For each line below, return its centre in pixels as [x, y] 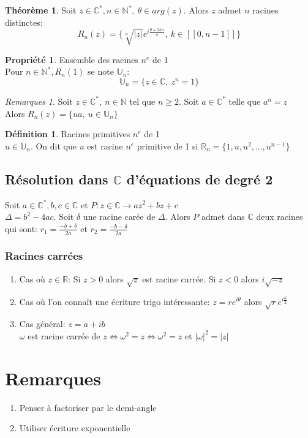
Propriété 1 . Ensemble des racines [72, 59]
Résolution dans [57, 179]
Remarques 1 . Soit [39, 101]
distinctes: [24, 22]
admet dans [223, 217]
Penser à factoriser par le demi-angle [88, 407]
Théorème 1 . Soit [41, 10]
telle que [245, 101]
